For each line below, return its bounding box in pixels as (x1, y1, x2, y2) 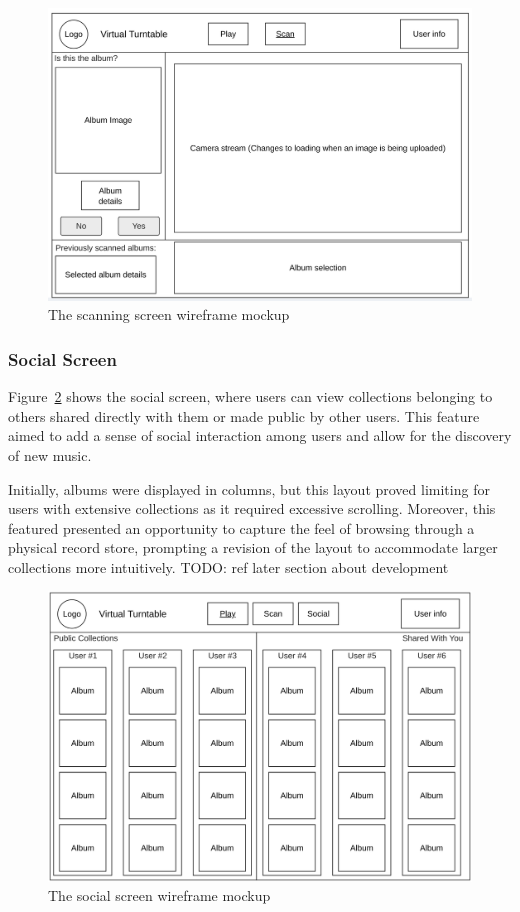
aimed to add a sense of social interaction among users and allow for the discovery (8, 425, 512, 446)
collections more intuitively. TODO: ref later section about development (8, 556, 449, 577)
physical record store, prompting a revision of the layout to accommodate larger (8, 537, 498, 558)
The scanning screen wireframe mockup (48, 304, 290, 325)
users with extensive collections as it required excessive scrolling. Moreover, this (8, 498, 496, 519)
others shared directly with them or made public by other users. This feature (8, 405, 480, 426)
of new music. (8, 444, 92, 465)
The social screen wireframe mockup (48, 885, 271, 906)
